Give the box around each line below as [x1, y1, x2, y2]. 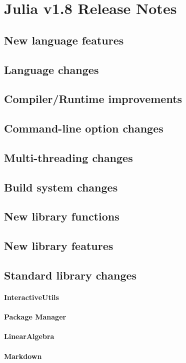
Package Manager [4, 311, 66, 322]
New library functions [4, 208, 119, 224]
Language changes [4, 61, 99, 77]
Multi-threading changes [4, 149, 133, 165]
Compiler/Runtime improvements [4, 91, 182, 106]
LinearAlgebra [4, 331, 54, 341]
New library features [4, 238, 113, 253]
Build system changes [4, 179, 118, 194]
